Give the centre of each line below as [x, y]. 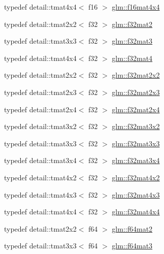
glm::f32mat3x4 [136, 160]
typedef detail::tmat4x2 [40, 177]
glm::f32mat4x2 [136, 177]
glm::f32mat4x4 [136, 212]
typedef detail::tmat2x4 [40, 109]
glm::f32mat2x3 [136, 92]
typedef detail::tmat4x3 [40, 194]
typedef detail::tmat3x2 [40, 126]
